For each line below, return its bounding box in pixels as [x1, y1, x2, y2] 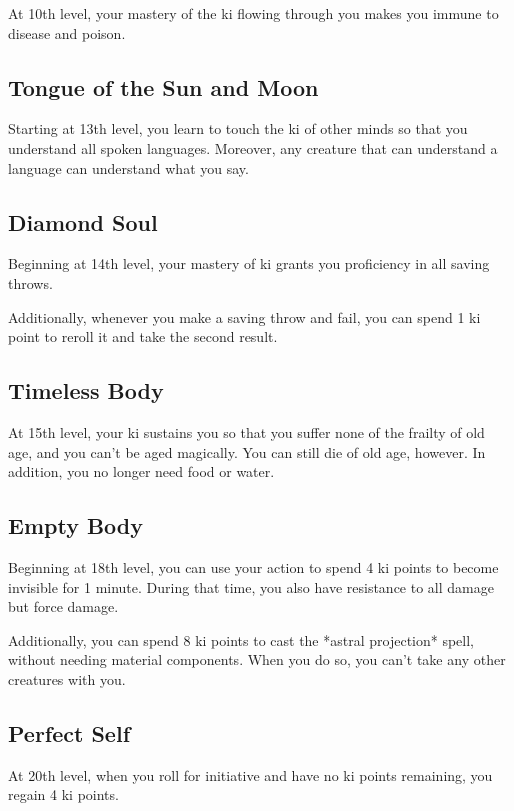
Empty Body [8, 510, 144, 541]
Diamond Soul [8, 206, 158, 237]
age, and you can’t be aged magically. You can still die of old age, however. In [8, 441, 486, 462]
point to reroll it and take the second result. [8, 326, 278, 347]
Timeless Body [8, 375, 164, 406]
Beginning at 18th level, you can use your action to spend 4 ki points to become [8, 556, 499, 577]
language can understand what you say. [8, 157, 249, 178]
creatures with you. [8, 668, 126, 689]
